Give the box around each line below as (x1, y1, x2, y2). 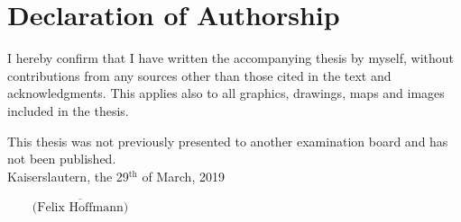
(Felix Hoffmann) (32, 200, 129, 214)
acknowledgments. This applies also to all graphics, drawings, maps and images (7, 84, 445, 102)
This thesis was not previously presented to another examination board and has (7, 131, 448, 150)
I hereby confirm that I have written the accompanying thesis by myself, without (7, 49, 454, 67)
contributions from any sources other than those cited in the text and (7, 66, 392, 84)
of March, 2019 (142, 166, 225, 185)
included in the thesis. (7, 101, 129, 120)
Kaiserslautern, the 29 (7, 166, 129, 185)
